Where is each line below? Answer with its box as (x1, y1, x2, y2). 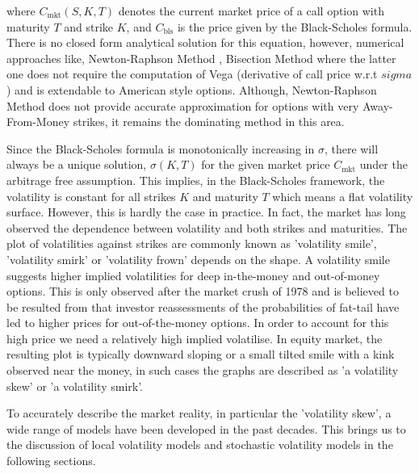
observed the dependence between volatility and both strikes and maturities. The (6, 219, 408, 236)
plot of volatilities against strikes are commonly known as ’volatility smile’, (6, 235, 377, 252)
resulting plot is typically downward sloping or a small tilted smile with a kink (6, 346, 395, 363)
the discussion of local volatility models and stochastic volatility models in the (6, 436, 393, 453)
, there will (324, 140, 379, 157)
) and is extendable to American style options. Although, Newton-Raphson (6, 81, 377, 98)
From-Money (6, 113, 70, 130)
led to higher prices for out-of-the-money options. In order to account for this (6, 314, 389, 331)
